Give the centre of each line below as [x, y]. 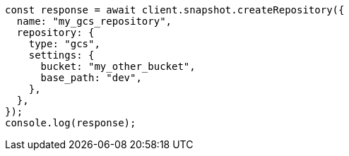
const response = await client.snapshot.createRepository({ [175, 10]
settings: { [61, 55]
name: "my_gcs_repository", [94, 21]
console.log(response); [71, 123]
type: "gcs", [64, 44]
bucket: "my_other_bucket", [118, 66]
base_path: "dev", [91, 78]
